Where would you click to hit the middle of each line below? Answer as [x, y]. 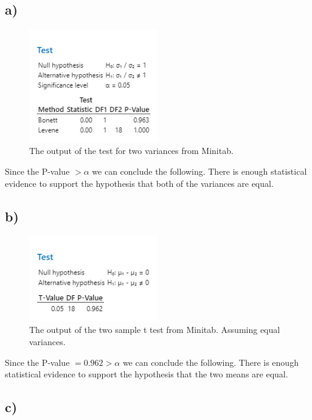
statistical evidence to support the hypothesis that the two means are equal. [147, 374]
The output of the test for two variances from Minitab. [131, 151]
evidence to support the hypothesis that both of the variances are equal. [139, 183]
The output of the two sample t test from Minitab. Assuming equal [155, 330]
